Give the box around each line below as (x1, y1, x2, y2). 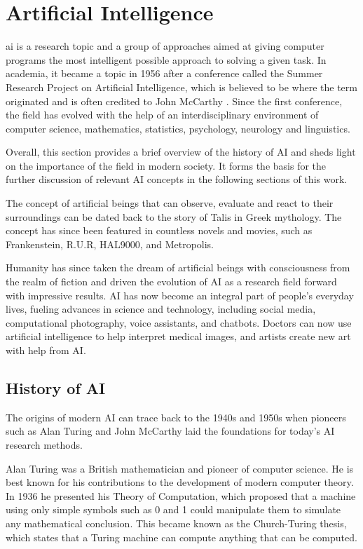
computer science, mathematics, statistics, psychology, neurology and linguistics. (6, 121, 350, 135)
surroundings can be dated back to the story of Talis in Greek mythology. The (6, 209, 342, 224)
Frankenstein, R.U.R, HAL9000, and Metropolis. (6, 236, 214, 251)
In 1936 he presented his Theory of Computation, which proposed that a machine (6, 488, 356, 503)
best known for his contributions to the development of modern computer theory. (6, 475, 354, 489)
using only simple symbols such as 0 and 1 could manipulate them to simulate (6, 502, 341, 517)
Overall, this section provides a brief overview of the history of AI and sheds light (6, 144, 356, 159)
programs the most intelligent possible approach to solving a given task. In (6, 52, 327, 67)
